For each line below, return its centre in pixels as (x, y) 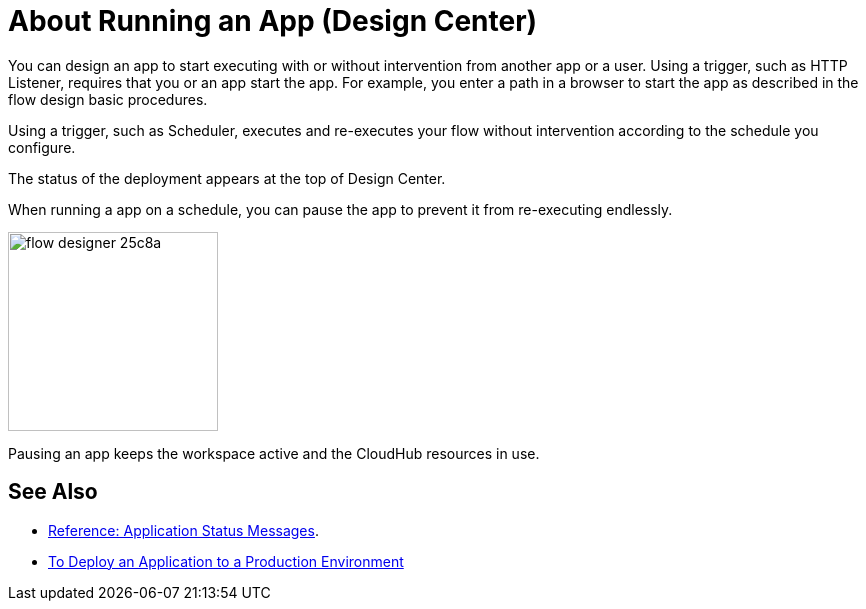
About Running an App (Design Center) (273, 21)
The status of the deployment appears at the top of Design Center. (227, 178)
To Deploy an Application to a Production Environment (226, 561)
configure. (42, 147)
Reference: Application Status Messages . (183, 530)
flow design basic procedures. (108, 99)
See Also (53, 492)
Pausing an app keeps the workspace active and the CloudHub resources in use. (274, 453)
